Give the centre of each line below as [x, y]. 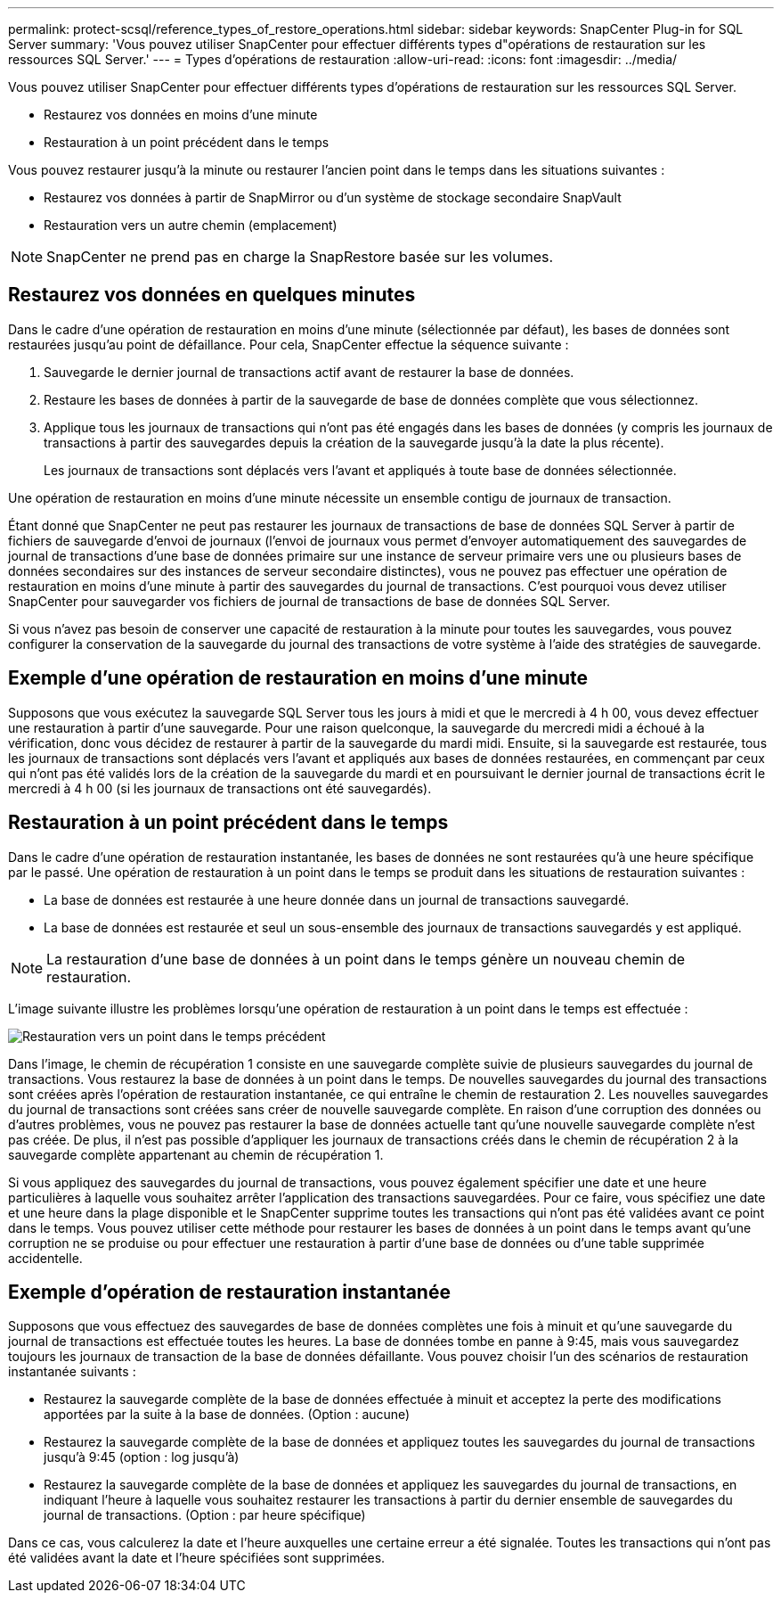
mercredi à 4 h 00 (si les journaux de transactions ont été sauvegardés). [220, 788]
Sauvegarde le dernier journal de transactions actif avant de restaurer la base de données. [309, 372]
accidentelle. [45, 1258]
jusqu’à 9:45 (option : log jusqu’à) [142, 1457]
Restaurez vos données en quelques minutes [212, 295]
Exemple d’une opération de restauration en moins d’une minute [298, 678]
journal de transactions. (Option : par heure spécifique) [205, 1515]
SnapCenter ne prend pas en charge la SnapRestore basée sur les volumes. [300, 257]
